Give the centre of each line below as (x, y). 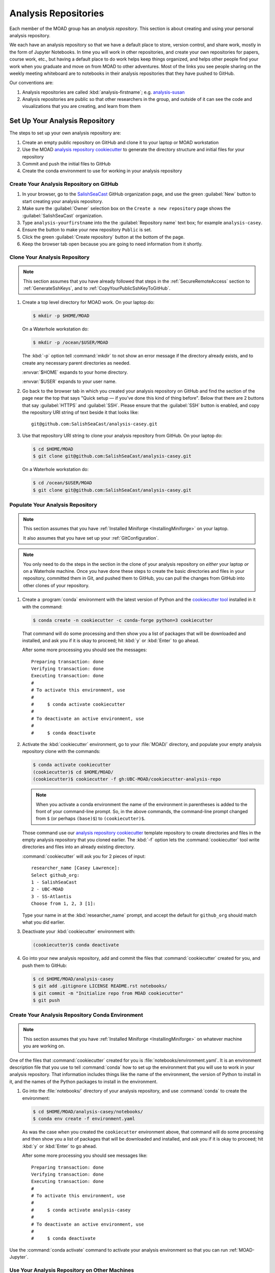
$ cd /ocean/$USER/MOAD (63, 483)
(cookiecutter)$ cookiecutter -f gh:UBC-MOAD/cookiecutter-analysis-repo (127, 779)
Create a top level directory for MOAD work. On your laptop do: (88, 302)
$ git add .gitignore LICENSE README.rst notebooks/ (100, 986)
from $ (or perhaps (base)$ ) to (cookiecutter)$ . (91, 819)
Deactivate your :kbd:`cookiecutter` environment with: (79, 931)
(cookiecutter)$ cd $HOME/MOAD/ (73, 772)
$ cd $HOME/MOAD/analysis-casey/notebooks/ (88, 1112)
